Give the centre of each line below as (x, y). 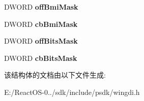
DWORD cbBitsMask (41, 58)
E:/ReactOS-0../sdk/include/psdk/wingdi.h (72, 92)
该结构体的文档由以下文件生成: (55, 75)
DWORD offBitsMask (41, 41)
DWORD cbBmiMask (41, 24)
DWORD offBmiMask (41, 7)
